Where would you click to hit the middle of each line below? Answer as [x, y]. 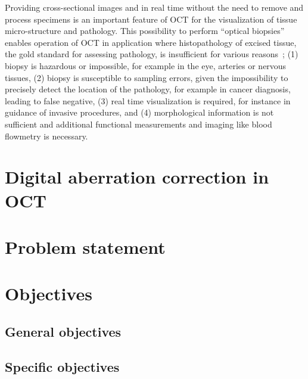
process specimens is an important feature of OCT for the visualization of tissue [151, 19]
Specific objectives [62, 366]
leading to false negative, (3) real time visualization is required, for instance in [148, 100]
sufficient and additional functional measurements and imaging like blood [139, 124]
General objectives [63, 331]
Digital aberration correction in [137, 177]
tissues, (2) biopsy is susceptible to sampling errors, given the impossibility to [147, 77]
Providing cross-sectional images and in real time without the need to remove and [154, 7]
